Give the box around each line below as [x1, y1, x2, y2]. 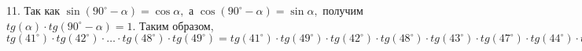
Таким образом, [139, 17, 214, 33]
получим [322, 2, 363, 18]
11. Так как [6, 2, 61, 18]
